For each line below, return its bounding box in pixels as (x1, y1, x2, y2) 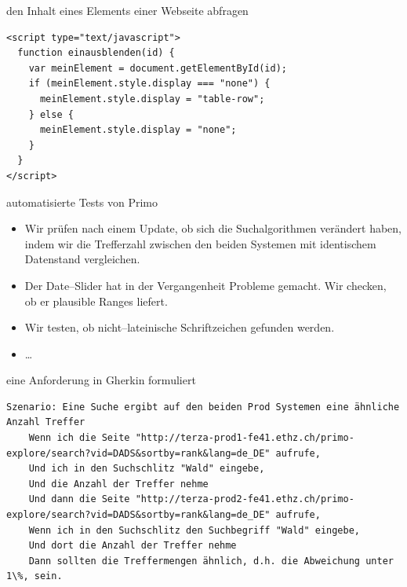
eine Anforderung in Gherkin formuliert (6, 372, 196, 388)
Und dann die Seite (28, 493, 130, 505)
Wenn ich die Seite (28, 432, 130, 444)
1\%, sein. (6, 570, 63, 582)
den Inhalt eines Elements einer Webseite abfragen (6, 2, 249, 18)
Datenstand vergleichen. (24, 251, 140, 267)
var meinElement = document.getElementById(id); (28, 62, 287, 74)
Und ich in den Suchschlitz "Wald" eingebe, (28, 463, 265, 475)
